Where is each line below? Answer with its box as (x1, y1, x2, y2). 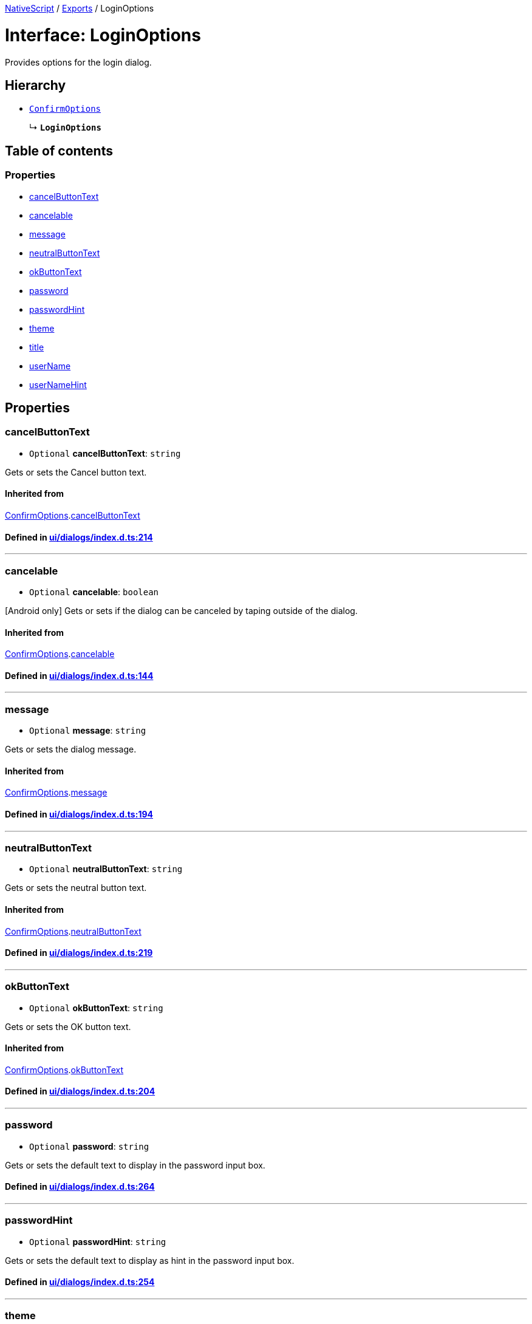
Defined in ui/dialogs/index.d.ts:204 (5, 1086, 155, 1097)
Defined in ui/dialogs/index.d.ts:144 (5, 670, 154, 681)
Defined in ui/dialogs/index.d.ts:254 (5, 1277, 155, 1288)
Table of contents (5, 143, 113, 159)
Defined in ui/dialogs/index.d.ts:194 (5, 808, 153, 819)
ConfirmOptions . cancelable (5, 649, 115, 660)
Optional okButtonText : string (29, 1002, 163, 1013)
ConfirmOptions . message (5, 787, 107, 798)
